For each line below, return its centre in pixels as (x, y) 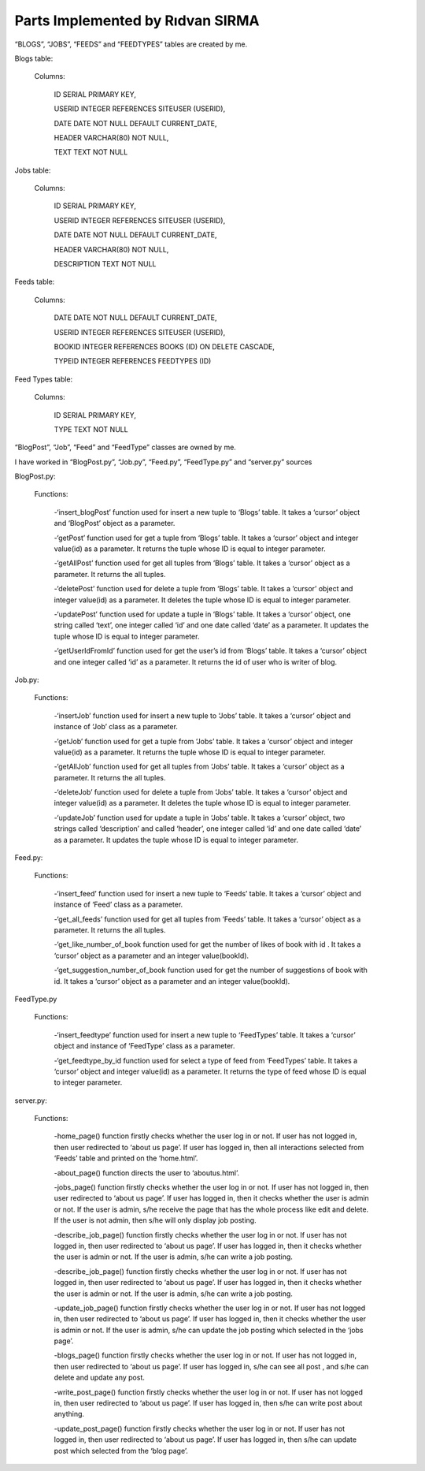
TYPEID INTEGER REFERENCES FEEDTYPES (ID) (133, 361)
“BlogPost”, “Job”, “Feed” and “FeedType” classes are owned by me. (125, 447)
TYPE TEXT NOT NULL (91, 429)
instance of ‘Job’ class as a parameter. (116, 727)
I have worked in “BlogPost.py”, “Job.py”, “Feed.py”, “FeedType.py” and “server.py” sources (163, 462)
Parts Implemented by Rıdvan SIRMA (137, 20)
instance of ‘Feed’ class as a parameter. (118, 905)
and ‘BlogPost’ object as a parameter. (115, 523)
